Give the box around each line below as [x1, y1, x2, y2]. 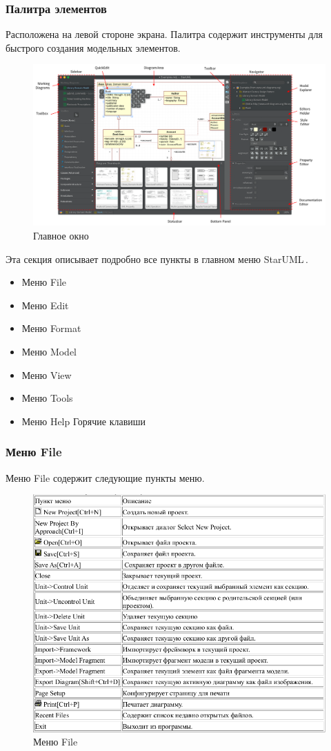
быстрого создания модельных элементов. [6, 40, 181, 55]
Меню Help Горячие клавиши [21, 413, 146, 428]
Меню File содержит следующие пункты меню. [6, 470, 205, 485]
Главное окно [33, 228, 89, 242]
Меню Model [21, 344, 77, 358]
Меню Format [21, 321, 81, 335]
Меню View [21, 367, 72, 382]
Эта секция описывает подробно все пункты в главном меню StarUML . [6, 251, 308, 266]
